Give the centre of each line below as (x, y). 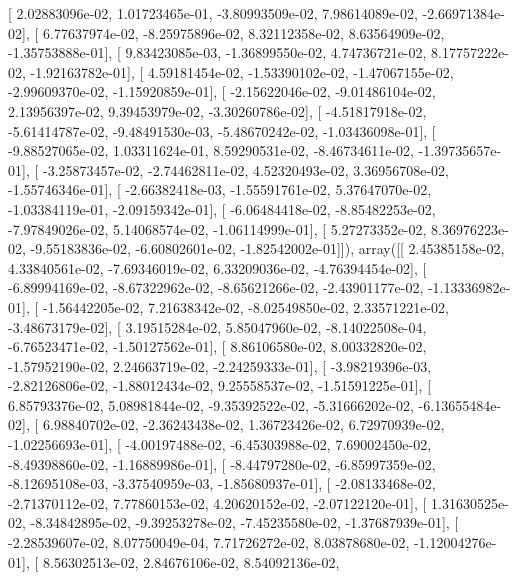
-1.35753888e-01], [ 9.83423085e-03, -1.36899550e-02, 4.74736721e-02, (217, 52)
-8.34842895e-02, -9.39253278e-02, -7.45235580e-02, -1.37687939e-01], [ (244, 522)
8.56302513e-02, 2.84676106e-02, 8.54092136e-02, (191, 561)
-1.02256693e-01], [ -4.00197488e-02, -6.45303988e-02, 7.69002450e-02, (220, 444)
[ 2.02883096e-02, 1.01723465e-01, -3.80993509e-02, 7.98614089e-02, (213, 13)
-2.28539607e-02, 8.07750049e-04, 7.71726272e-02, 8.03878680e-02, (209, 542)
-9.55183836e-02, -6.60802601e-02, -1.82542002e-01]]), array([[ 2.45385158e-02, (267, 248)
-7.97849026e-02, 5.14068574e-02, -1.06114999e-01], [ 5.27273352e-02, (217, 228)
